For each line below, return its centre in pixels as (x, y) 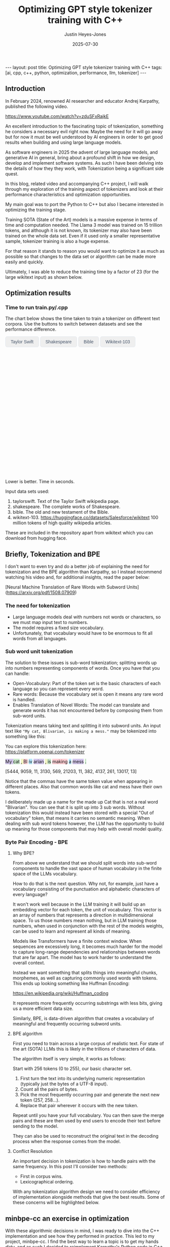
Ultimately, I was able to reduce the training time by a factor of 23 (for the (82, 272)
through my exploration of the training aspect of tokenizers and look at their (84, 189)
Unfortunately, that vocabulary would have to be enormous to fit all (82, 633)
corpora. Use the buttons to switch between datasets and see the (74, 324)
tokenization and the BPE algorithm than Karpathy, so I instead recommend (84, 572)
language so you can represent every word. (58, 689)
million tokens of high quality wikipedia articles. (62, 523)
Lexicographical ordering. (47, 1182)
